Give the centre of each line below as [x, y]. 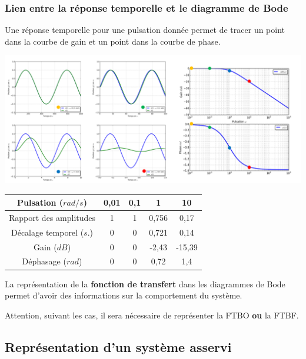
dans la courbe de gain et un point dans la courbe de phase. [113, 41]
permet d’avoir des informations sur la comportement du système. [124, 295]
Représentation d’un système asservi [118, 346]
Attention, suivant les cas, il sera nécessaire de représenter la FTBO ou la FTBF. [152, 315]
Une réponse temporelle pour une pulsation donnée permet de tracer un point [145, 30]
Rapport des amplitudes [52, 217]
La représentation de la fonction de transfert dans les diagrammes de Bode [145, 283]
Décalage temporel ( [47, 232]
